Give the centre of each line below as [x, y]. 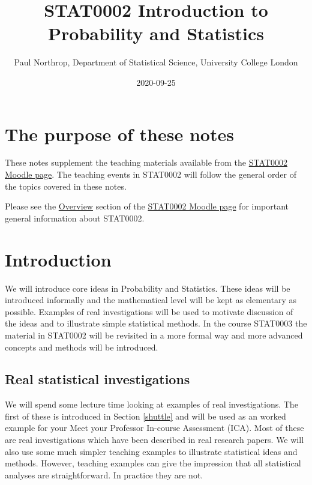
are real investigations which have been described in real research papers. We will [154, 440]
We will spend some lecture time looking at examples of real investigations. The [151, 404]
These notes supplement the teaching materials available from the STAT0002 [146, 162]
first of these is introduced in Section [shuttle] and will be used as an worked [145, 416]
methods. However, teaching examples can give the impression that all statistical [153, 463]
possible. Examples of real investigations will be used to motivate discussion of [149, 311]
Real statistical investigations [97, 379]
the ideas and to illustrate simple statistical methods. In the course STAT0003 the [156, 323]
